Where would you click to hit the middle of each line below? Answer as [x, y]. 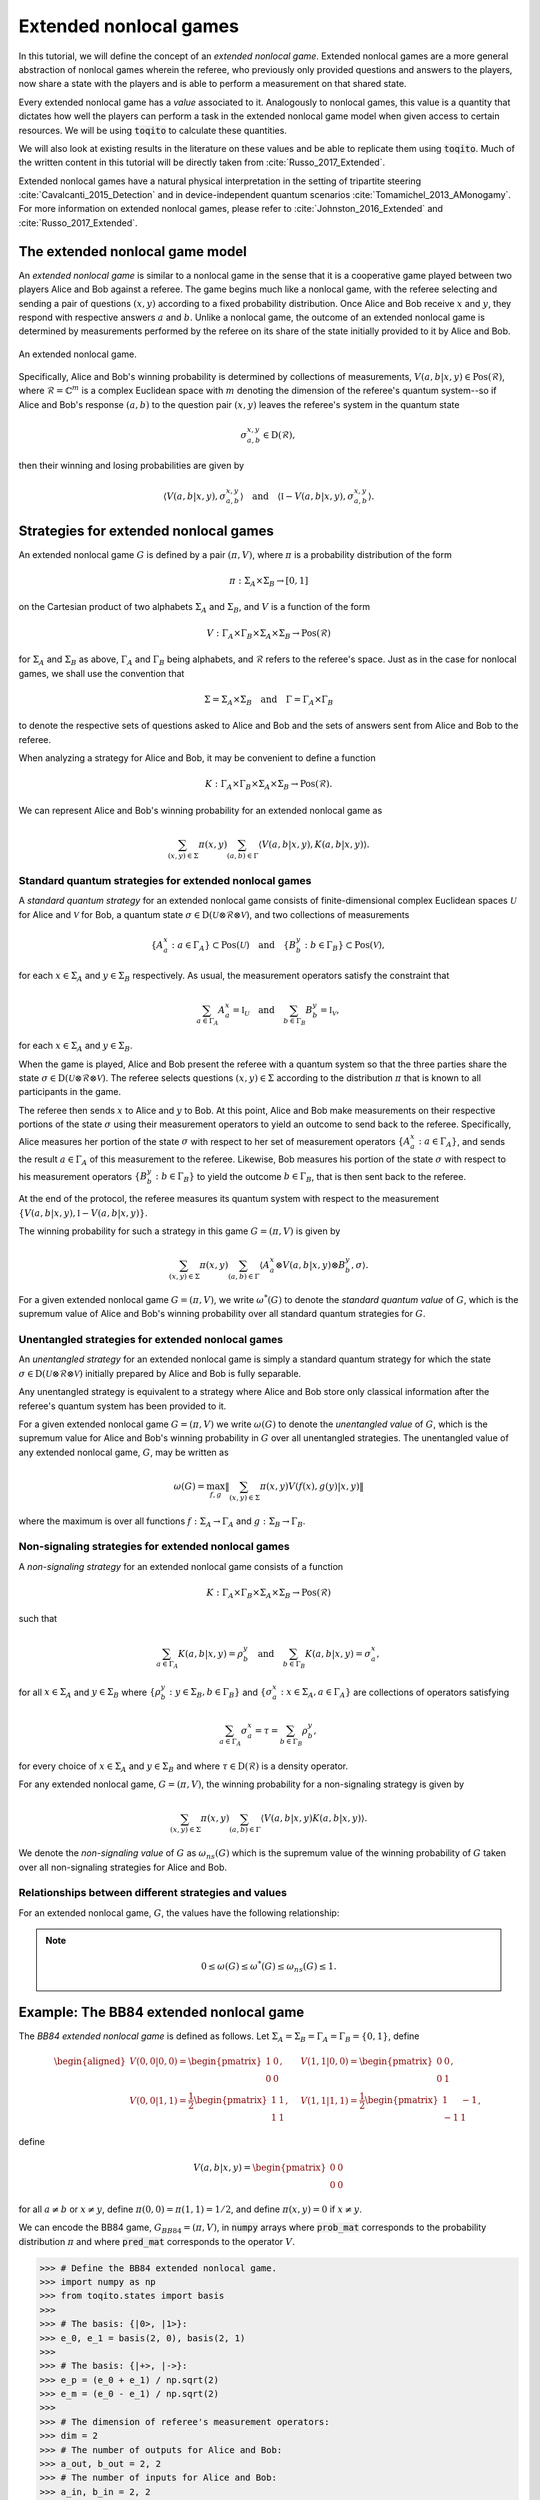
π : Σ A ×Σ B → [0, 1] [269, 582]
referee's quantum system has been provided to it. [122, 1406]
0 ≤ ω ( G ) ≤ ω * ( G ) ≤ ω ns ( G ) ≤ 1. [268, 1967]
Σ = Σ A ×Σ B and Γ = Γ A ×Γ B [268, 700]
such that [38, 1619]
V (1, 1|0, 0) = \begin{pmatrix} [367, 2061]
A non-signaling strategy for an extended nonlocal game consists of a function [181, 1566]
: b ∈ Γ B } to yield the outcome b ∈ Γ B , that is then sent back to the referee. [311, 1177]
